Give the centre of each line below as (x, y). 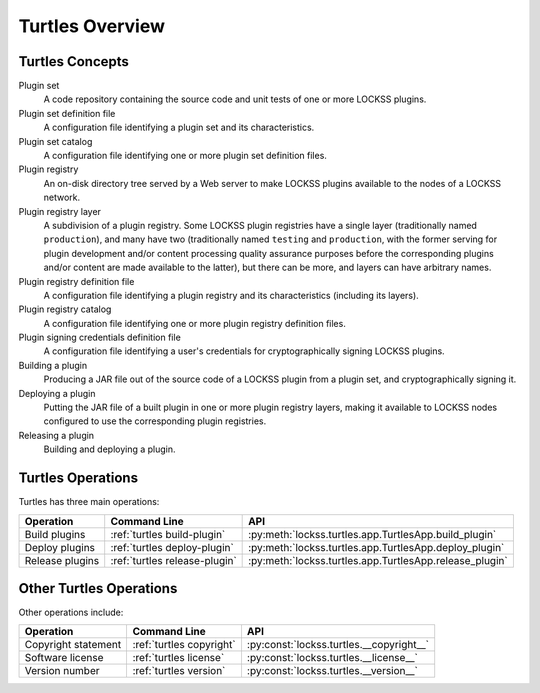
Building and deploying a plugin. (109, 449)
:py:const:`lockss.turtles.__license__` (332, 658)
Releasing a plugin (56, 435)
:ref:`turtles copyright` (184, 645)
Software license (64, 658)
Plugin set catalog (55, 141)
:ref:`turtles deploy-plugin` (172, 547)
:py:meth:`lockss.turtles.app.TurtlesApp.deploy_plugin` (376, 547)
